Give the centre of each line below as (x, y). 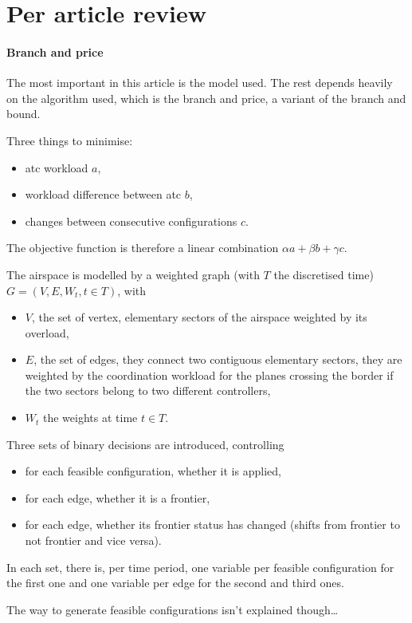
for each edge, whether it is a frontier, (118, 497)
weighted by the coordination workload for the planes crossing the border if (209, 375)
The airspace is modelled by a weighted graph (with (133, 274)
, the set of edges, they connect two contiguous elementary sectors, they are (218, 359)
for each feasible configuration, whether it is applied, (153, 471)
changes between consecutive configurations (131, 221)
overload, (47, 332)
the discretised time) (324, 274)
